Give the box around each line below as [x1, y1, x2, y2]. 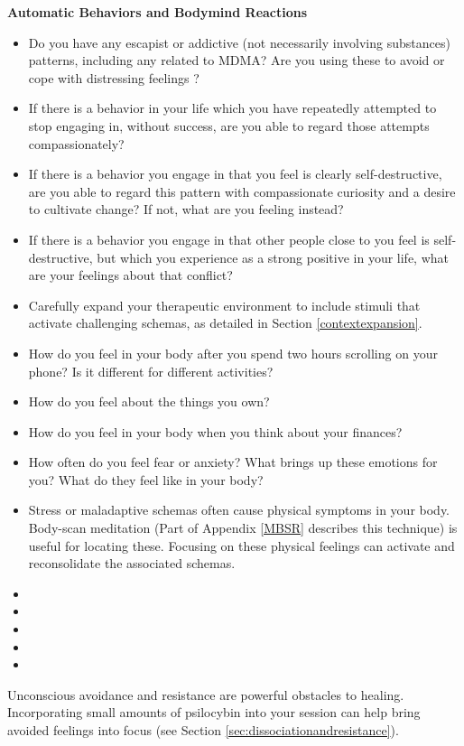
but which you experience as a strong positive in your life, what [97, 247, 449, 266]
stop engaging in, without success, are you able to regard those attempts [28, 116, 430, 135]
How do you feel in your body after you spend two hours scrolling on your [28, 343, 438, 362]
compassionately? [28, 134, 125, 153]
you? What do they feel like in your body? [28, 470, 264, 489]
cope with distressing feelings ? [28, 68, 200, 87]
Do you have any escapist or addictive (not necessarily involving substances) [28, 33, 450, 51]
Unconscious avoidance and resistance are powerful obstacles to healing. [7, 685, 404, 704]
